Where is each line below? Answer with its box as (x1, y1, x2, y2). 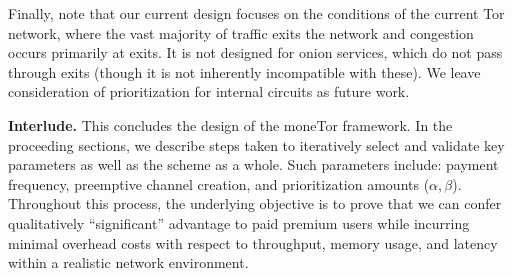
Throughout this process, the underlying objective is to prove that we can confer (8, 193, 502, 214)
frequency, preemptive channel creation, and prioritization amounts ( (8, 173, 430, 194)
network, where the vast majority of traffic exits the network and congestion (8, 22, 474, 43)
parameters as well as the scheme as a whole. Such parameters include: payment (8, 154, 499, 175)
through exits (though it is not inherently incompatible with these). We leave (8, 61, 481, 82)
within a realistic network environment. (8, 252, 249, 273)
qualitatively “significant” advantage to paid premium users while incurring (8, 212, 470, 233)
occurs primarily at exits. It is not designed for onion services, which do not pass (8, 42, 503, 63)
